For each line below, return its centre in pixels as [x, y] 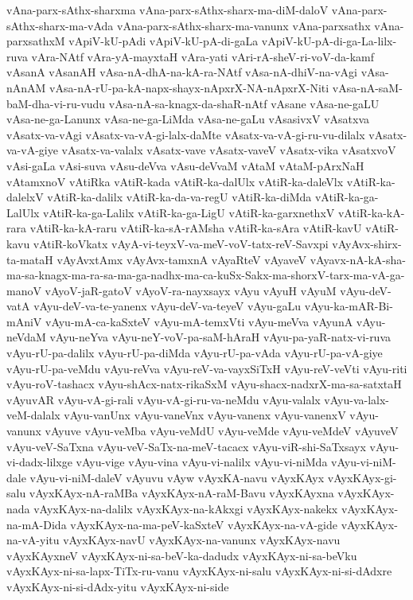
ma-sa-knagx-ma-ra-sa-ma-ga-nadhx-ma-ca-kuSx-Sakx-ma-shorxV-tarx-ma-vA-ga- [206, 275]
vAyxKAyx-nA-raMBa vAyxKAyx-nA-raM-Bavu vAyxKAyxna [181, 493]
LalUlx [23, 212]
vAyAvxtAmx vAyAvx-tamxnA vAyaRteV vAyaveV [182, 259]
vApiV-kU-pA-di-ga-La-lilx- [329, 41]
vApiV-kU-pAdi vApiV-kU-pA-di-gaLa [164, 41]
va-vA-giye [32, 150]
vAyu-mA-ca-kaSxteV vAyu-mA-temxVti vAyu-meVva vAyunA [199, 321]
